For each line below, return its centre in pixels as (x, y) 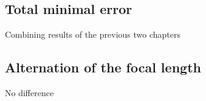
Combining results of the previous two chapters (93, 34)
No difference (29, 92)
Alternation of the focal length (103, 67)
